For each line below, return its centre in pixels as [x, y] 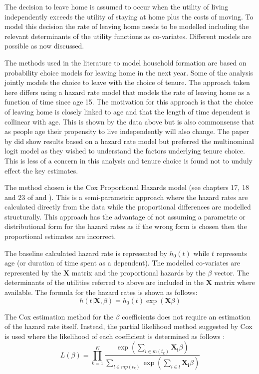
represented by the [33, 272]
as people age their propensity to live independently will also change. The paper [127, 131]
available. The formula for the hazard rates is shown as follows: [101, 292]
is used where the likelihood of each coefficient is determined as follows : [115, 336]
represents [232, 253]
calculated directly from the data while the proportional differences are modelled [128, 207]
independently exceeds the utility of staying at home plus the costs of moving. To [129, 16]
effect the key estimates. [41, 170]
